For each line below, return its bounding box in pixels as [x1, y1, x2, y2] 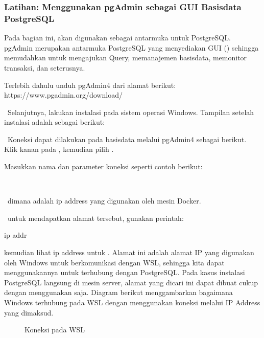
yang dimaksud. [4, 307, 54, 318]
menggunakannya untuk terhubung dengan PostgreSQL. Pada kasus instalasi [4, 267, 245, 278]
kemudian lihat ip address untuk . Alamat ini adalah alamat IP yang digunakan [4, 247, 254, 258]
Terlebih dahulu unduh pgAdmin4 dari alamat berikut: [4, 79, 176, 90]
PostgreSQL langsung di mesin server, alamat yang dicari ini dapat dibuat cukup [4, 277, 258, 287]
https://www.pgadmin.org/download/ [4, 89, 123, 100]
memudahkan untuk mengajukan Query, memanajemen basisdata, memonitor [4, 52, 247, 63]
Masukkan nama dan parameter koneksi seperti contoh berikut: [4, 161, 203, 172]
